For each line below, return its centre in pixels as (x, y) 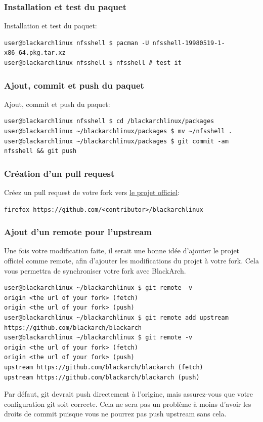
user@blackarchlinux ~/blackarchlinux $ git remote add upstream (116, 317)
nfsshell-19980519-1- (189, 43)
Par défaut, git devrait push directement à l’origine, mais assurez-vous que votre (128, 394)
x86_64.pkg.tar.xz (35, 53)
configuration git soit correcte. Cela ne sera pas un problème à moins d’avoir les (128, 404)
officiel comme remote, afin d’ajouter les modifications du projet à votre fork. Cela (131, 260)
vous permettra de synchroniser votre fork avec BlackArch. (95, 270)
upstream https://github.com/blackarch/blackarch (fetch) (104, 367)
